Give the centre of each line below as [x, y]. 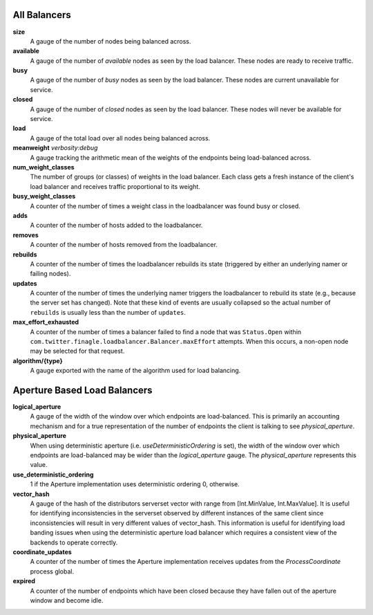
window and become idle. [67, 600]
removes [26, 235]
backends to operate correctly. [74, 542]
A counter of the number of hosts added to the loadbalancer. [116, 226]
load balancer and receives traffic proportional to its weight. [115, 186]
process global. [52, 571]
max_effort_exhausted [46, 322]
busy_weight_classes [44, 196]
